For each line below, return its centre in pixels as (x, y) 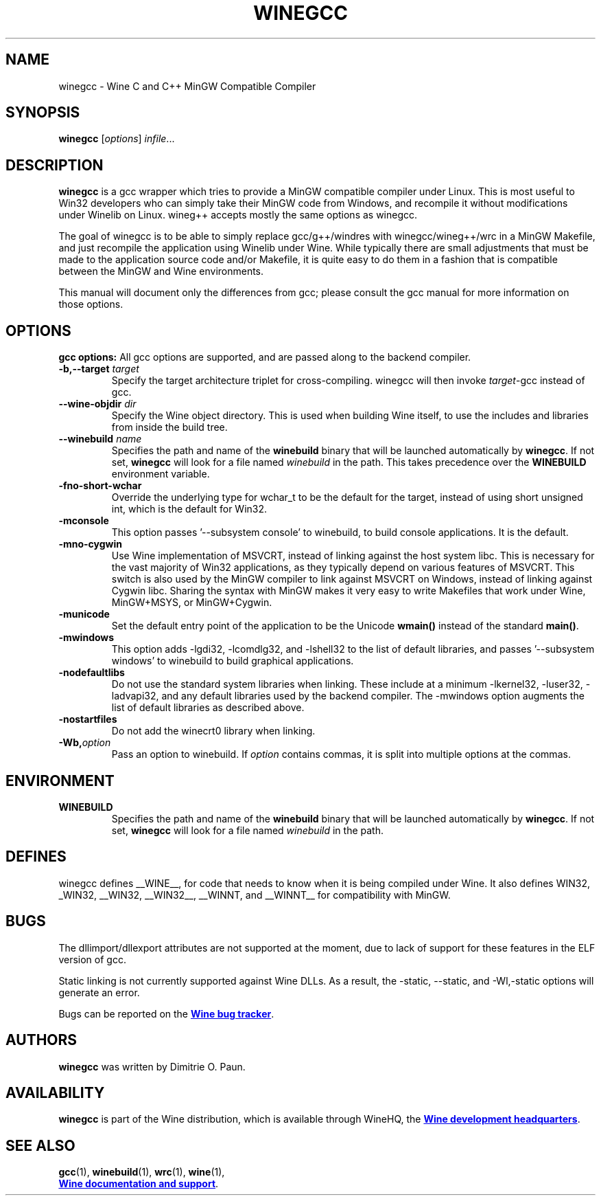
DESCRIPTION (55, 165)
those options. (91, 304)
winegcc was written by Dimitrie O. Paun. (152, 1066)
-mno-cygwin (90, 544)
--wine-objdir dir (97, 404)
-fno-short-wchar (100, 486)
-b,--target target (99, 369)
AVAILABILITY (55, 1092)
